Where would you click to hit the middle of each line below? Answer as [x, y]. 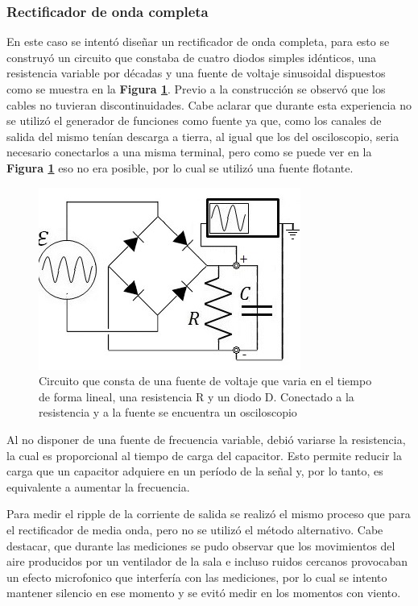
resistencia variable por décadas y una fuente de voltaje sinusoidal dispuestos [196, 73]
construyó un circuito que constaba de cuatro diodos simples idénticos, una [192, 57]
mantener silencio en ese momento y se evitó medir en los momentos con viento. [204, 593]
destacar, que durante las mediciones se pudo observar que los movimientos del [201, 545]
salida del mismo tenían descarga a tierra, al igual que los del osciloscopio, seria [203, 136]
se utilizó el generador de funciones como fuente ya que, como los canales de [194, 120]
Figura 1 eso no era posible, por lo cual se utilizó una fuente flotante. [180, 167]
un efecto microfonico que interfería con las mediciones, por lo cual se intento [197, 577]
